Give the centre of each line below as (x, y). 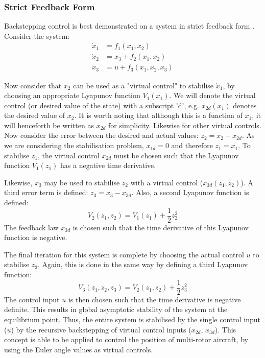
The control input (32, 299)
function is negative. (36, 237)
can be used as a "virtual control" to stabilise (143, 85)
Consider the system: (37, 35)
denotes (245, 105)
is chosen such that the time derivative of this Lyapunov (161, 227)
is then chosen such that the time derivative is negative (154, 299)
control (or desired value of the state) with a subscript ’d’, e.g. (102, 105)
